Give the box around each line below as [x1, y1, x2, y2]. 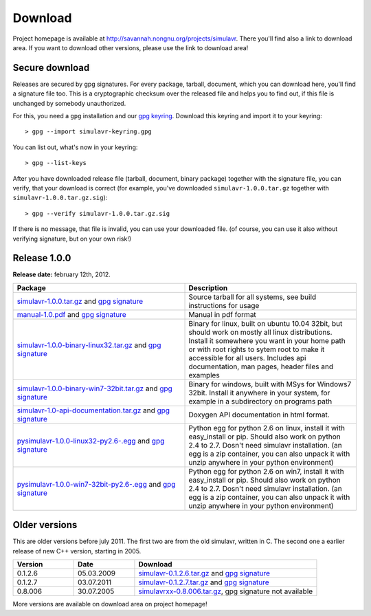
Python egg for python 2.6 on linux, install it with [188, 423, 345, 432]
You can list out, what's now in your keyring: [12, 143, 138, 151]
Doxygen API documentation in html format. [188, 410, 330, 419]
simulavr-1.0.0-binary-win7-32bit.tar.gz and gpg [16, 384, 173, 393]
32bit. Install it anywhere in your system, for [188, 388, 330, 397]
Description [188, 283, 228, 292]
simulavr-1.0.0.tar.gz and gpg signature [16, 296, 144, 306]
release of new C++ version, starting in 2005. [12, 547, 142, 555]
